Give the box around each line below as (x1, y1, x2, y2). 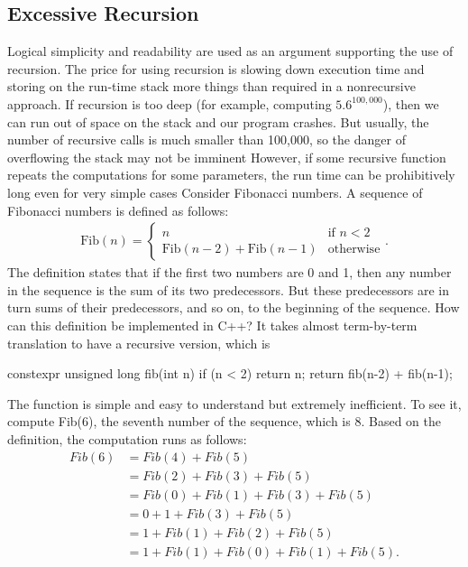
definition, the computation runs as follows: (7, 429, 247, 448)
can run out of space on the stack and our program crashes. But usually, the (7, 112, 429, 131)
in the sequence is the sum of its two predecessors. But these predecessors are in (7, 280, 449, 299)
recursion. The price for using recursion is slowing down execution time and (7, 59, 425, 78)
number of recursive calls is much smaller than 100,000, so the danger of (7, 130, 406, 149)
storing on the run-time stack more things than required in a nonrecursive (7, 77, 416, 96)
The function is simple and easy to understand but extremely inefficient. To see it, (7, 394, 462, 413)
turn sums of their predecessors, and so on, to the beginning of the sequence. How (7, 298, 460, 317)
